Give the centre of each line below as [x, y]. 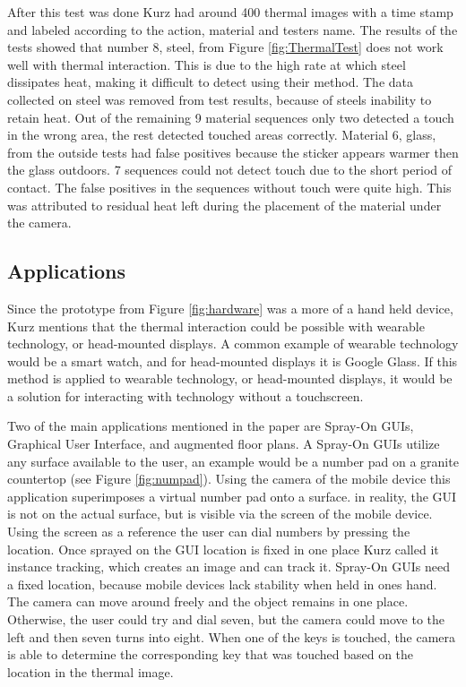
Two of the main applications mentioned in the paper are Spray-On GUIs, [211, 426]
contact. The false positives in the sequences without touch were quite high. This [229, 187]
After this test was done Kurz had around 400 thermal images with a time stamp [230, 12]
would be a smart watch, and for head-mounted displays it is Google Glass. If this [233, 361]
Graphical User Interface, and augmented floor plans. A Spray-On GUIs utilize [224, 444]
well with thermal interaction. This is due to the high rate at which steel [207, 64]
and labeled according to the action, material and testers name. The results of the [233, 29]
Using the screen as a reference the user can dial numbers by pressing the [209, 532]
